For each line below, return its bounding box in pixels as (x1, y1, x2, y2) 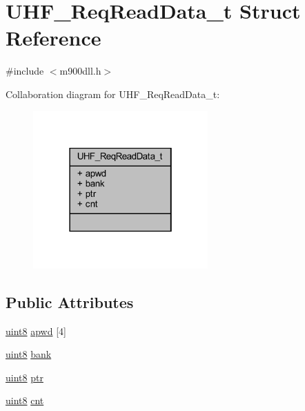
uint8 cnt (6, 393, 44, 408)
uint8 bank (6, 347, 52, 361)
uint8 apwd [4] (6, 323, 66, 338)
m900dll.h (59, 64, 101, 78)
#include (6, 64, 44, 78)
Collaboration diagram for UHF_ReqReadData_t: (6, 86, 220, 101)
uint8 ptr (6, 370, 43, 384)
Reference (6, 23, 101, 52)
